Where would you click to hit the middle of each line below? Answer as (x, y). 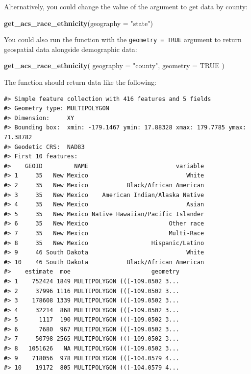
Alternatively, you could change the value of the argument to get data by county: (126, 6)
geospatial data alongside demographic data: (71, 49)
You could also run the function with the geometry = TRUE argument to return (123, 39)
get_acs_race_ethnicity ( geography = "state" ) (78, 23)
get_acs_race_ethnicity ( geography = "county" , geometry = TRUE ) (114, 65)
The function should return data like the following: (80, 82)
